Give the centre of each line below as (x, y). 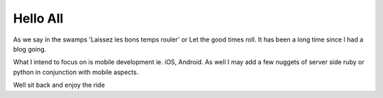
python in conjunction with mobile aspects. (76, 72)
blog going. (30, 49)
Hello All (38, 18)
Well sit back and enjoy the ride (59, 85)
